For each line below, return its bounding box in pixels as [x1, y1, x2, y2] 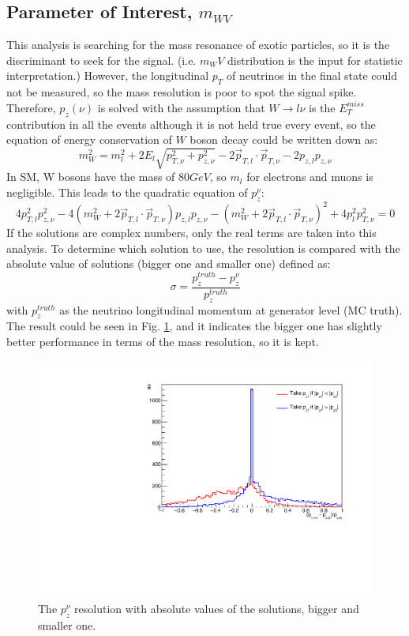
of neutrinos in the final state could [226, 67, 397, 84]
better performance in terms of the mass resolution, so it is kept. [6, 333, 319, 350]
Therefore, [6, 99, 56, 115]
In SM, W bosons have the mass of [6, 168, 175, 185]
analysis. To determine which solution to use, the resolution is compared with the [6, 239, 400, 256]
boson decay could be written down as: [189, 131, 378, 148]
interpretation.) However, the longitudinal [6, 67, 209, 84]
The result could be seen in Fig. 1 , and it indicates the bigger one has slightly [6, 318, 382, 334]
